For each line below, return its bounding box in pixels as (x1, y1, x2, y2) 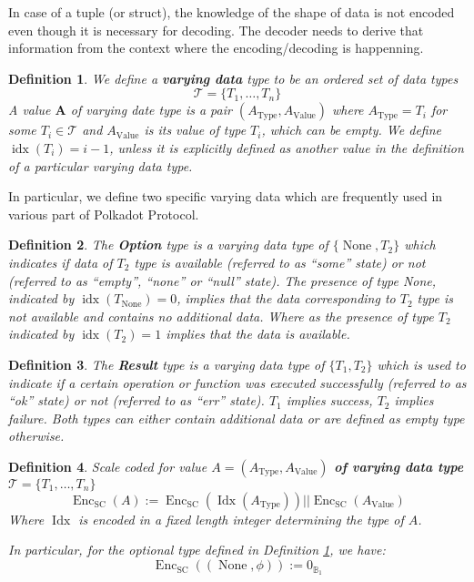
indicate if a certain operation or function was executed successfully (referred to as (8, 373, 467, 392)
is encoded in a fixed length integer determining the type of (78, 509, 404, 528)
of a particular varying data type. (8, 156, 193, 175)
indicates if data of (8, 252, 113, 271)
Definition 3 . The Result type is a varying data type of (8, 354, 325, 373)
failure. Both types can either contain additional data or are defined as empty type (8, 408, 465, 427)
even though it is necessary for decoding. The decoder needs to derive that (8, 20, 424, 39)
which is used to (377, 354, 466, 373)
